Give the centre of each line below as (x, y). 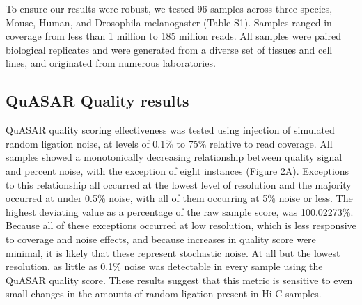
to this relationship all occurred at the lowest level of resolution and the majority (179, 184)
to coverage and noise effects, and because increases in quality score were (161, 238)
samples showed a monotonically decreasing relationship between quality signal (174, 157)
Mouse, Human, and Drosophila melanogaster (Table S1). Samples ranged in (169, 22)
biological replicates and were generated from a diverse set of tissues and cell (169, 49)
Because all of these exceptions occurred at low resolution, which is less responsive (181, 225)
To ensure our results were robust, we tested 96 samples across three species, (169, 8)
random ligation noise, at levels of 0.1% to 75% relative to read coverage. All (169, 143)
